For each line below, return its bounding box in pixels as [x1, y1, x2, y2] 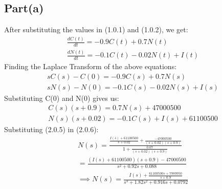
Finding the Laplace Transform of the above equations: [4, 61, 177, 72]
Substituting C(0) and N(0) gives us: [4, 92, 119, 103]
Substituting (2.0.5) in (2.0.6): [4, 124, 99, 135]
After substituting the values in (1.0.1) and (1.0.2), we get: [4, 24, 188, 35]
